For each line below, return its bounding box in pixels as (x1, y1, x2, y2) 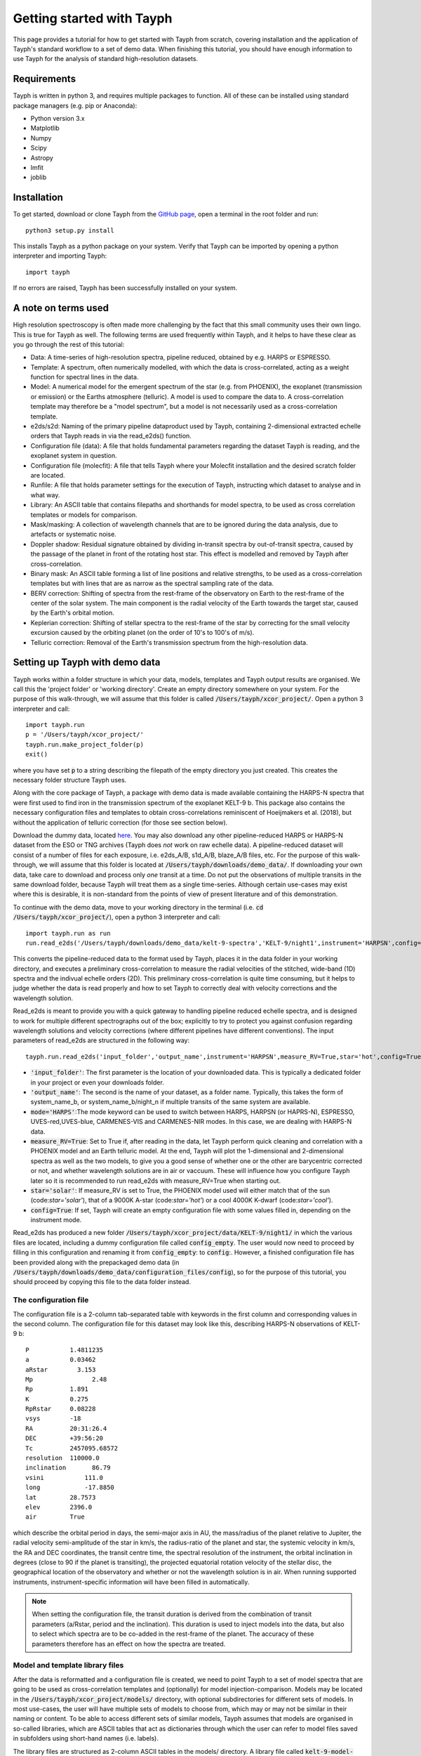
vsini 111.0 (25, 1474, 104, 1481)
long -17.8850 (25, 1483, 115, 1492)
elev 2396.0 (25, 1503, 93, 1511)
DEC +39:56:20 (25, 1434, 104, 1443)
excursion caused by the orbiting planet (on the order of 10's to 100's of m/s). (30, 629, 255, 637)
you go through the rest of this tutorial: (13, 340, 125, 348)
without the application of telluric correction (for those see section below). (13, 818, 228, 827)
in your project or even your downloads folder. (30, 1078, 164, 1087)
